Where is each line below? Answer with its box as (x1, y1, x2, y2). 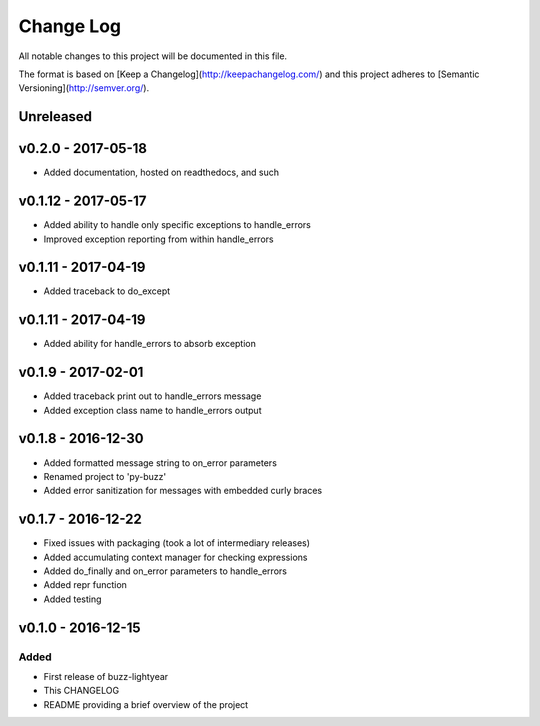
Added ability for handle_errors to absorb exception (43, 338, 257, 350)
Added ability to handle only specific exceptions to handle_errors (43, 219, 312, 231)
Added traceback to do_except (43, 285, 171, 297)
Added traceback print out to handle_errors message (43, 390, 262, 402)
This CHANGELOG (43, 685, 120, 697)
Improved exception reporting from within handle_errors (43, 233, 274, 245)
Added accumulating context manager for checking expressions (43, 551, 308, 563)
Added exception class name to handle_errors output (43, 404, 262, 416)
